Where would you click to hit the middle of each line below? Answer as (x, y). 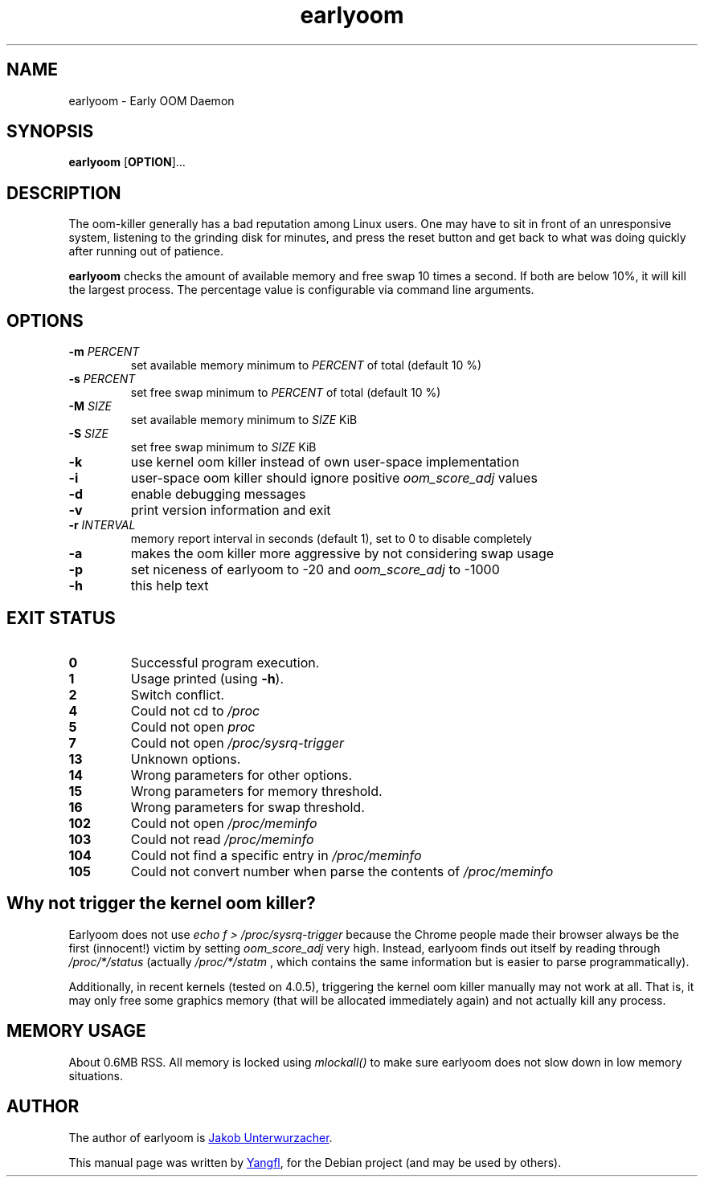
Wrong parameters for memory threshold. (256, 791)
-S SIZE (89, 434)
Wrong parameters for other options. (241, 775)
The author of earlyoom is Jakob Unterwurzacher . (201, 1137)
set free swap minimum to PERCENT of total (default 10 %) (286, 393)
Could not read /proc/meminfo (222, 839)
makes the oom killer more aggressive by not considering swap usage (342, 554)
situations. (96, 1075)
